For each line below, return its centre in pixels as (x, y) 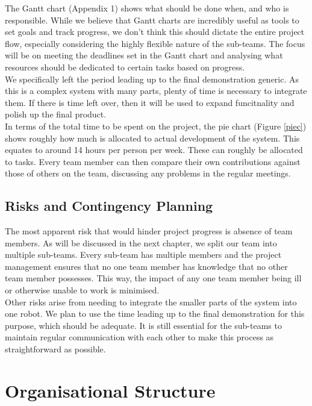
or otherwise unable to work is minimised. (82, 290)
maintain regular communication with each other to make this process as (139, 337)
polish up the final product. (56, 114)
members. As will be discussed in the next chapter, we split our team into (141, 242)
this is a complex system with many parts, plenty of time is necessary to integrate (156, 91)
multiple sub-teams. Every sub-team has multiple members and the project (143, 255)
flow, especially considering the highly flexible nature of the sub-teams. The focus (155, 43)
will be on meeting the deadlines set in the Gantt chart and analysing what (144, 55)
